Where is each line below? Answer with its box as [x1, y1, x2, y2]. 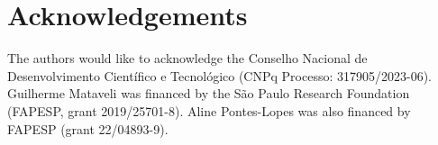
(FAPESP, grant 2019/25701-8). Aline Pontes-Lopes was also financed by [7, 101, 411, 120]
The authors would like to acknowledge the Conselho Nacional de [7, 49, 368, 68]
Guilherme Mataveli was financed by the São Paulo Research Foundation [7, 84, 410, 103]
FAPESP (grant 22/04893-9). [7, 119, 169, 138]
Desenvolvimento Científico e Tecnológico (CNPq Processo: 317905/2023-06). [7, 66, 432, 85]
